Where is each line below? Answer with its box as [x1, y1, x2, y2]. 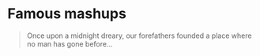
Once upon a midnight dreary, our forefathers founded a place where [26, 31, 252, 40]
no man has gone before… [26, 39, 113, 48]
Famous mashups [7, 5, 127, 23]
